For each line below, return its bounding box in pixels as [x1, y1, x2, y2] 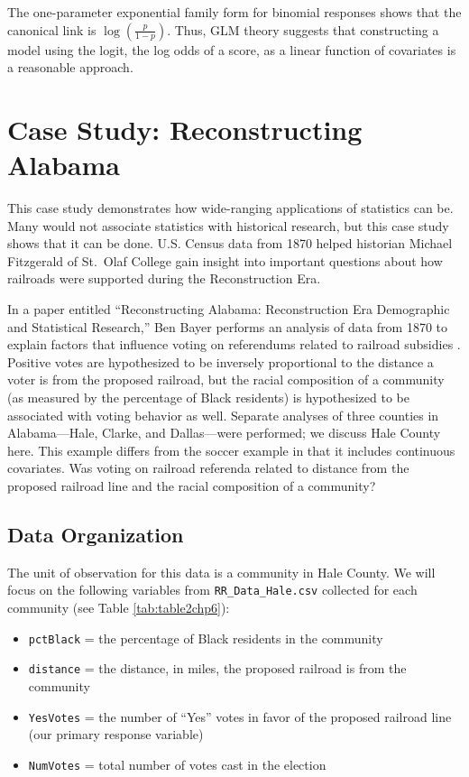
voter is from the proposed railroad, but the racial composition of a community [7, 370, 445, 389]
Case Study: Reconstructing [7, 110, 363, 147]
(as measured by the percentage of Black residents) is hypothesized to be [7, 388, 409, 407]
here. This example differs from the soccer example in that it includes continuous [7, 440, 455, 459]
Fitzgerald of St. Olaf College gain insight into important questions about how [7, 251, 443, 270]
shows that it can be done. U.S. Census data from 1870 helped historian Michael [7, 234, 453, 253]
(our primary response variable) [28, 725, 204, 744]
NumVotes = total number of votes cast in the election [28, 754, 326, 773]
